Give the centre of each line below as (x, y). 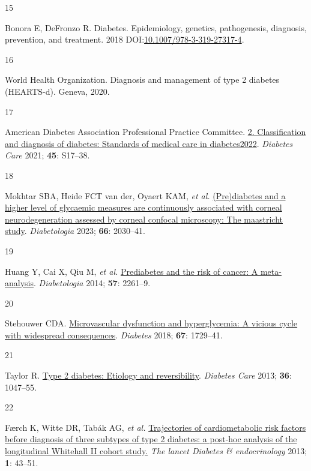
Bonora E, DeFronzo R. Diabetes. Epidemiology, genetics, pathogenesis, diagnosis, (156, 27)
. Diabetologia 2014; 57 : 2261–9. (92, 283)
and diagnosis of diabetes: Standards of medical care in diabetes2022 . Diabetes (149, 143)
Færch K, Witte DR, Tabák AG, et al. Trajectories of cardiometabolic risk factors (155, 427)
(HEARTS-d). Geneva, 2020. (57, 91)
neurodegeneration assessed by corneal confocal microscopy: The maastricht (144, 219)
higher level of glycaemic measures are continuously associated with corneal (143, 207)
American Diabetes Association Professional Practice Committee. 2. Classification (155, 132)
